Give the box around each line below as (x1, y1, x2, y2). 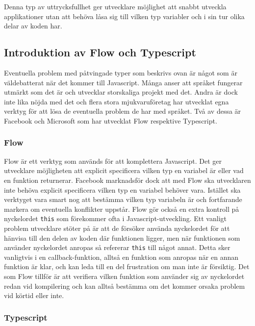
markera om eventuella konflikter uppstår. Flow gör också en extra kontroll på (4, 203, 239, 214)
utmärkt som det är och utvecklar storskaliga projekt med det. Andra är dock (4, 87, 238, 97)
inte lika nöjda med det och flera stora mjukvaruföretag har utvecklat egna (4, 96, 229, 106)
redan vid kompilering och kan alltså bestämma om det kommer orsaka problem (4, 280, 245, 291)
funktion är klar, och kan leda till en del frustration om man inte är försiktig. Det (4, 261, 250, 272)
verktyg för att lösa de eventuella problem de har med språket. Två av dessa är (4, 106, 241, 116)
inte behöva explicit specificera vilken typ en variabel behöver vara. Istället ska (4, 184, 241, 195)
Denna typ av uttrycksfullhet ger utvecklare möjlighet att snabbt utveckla (4, 1, 227, 11)
